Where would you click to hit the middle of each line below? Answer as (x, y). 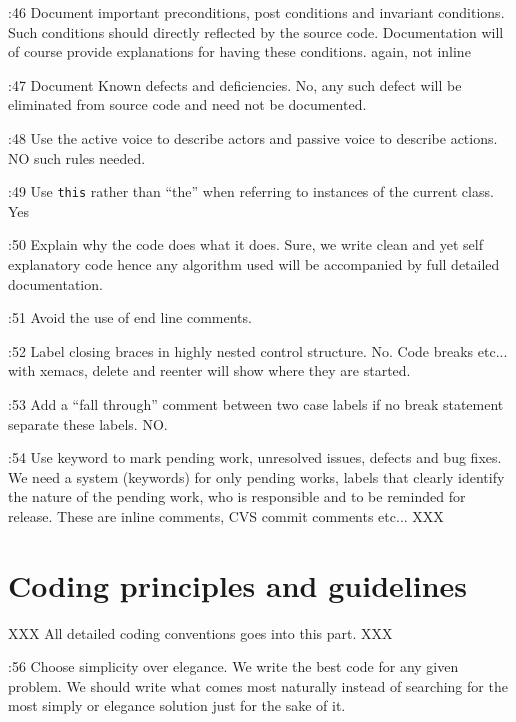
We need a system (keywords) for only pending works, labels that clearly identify (256, 476)
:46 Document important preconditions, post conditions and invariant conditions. (256, 12)
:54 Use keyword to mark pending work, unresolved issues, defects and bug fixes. (255, 457)
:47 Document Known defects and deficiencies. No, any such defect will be (235, 84)
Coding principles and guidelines (238, 584)
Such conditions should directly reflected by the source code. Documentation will (256, 31)
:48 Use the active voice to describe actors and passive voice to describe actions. (253, 137)
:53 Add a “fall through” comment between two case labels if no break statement (256, 403)
